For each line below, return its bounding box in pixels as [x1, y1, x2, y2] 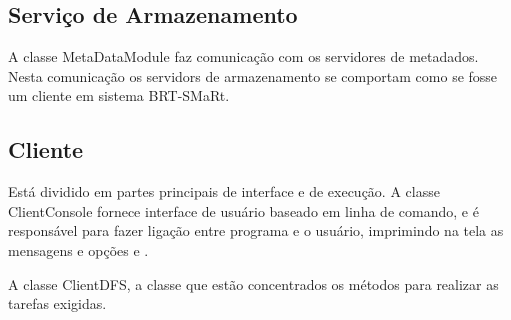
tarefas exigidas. [8, 293, 107, 314]
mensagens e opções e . [8, 239, 149, 260]
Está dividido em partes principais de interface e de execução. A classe [8, 181, 440, 202]
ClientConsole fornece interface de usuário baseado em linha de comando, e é [8, 200, 479, 221]
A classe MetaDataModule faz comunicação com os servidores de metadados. [8, 46, 479, 67]
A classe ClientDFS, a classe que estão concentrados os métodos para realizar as [8, 273, 499, 294]
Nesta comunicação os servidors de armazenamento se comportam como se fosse [8, 65, 498, 86]
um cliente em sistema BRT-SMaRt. [8, 85, 230, 106]
